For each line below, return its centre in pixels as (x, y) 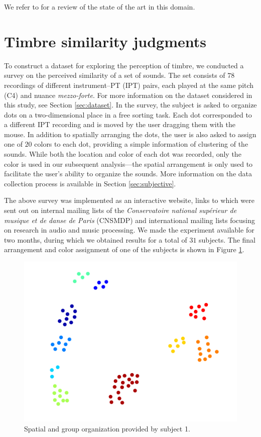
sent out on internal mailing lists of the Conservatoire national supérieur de (120, 210)
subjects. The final (227, 239)
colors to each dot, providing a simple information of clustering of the (141, 144)
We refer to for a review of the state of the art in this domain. (100, 7)
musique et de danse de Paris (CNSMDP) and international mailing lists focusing (130, 220)
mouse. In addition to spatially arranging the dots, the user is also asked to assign (130, 134)
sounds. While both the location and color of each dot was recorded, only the (123, 154)
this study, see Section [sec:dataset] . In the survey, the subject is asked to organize (130, 105)
